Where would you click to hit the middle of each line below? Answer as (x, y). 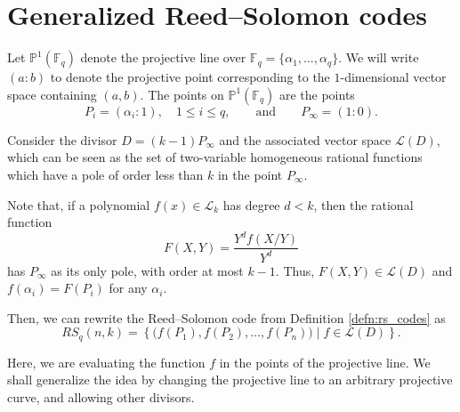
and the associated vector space (305, 139)
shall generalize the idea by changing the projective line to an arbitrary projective (230, 380)
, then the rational (363, 204)
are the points (317, 94)
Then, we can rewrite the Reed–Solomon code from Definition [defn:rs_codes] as (226, 317)
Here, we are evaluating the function (106, 362)
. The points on (182, 94)
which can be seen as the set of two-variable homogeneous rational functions (215, 157)
